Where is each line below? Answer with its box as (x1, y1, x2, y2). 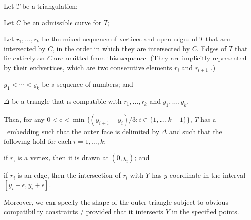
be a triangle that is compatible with (12, 96, 122, 106)
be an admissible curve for (23, 17, 102, 27)
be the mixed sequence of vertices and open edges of (42, 34, 197, 44)
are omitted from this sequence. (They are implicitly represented (54, 53, 247, 63)
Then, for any (4, 114, 45, 124)
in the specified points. (172, 206, 239, 217)
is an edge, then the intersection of (18, 170, 121, 180)
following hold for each (4, 136, 72, 146)
